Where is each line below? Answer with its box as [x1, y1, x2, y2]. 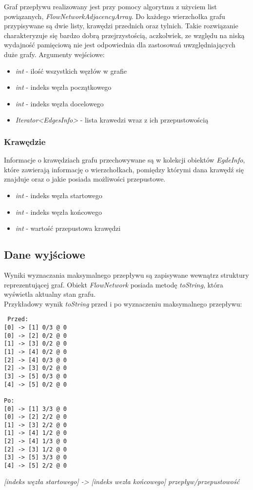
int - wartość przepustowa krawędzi [15, 223, 121, 233]
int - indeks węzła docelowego [15, 98, 104, 108]
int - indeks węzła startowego [15, 190, 102, 200]
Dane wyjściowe [4, 247, 85, 262]
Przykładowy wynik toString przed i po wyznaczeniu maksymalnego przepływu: [4, 298, 242, 308]
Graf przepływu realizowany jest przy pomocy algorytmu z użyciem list [4, 1, 217, 11]
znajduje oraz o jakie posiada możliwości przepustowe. [4, 174, 166, 184]
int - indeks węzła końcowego [15, 206, 102, 217]
